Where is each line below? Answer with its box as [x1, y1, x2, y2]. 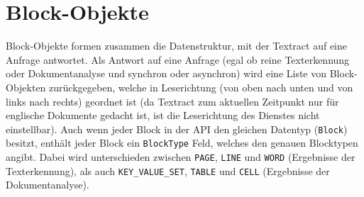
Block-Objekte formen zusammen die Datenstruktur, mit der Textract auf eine [6, 38, 348, 53]
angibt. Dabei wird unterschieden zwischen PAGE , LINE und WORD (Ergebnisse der [6, 150, 355, 164]
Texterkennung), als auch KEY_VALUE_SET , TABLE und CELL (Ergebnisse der [6, 163, 330, 178]
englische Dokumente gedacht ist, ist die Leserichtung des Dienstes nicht [6, 108, 320, 123]
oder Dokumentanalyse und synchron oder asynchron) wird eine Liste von [6, 66, 327, 81]
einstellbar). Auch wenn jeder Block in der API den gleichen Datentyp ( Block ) [6, 121, 348, 136]
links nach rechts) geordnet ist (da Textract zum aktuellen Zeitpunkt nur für [6, 94, 339, 108]
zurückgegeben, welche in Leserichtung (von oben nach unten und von [49, 79, 353, 94]
